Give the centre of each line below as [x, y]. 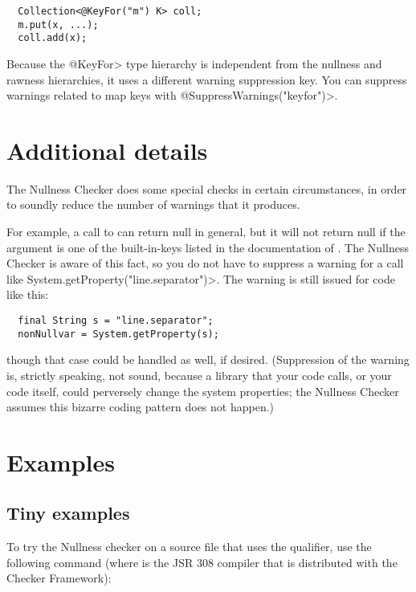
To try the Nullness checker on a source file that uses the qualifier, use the [189, 547]
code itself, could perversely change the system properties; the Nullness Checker [203, 391]
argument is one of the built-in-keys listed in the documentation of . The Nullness [208, 247]
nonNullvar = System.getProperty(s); [118, 334]
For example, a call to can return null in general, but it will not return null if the [206, 232]
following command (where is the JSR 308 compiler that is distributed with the [202, 562]
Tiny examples [68, 513]
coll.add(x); [53, 38]
